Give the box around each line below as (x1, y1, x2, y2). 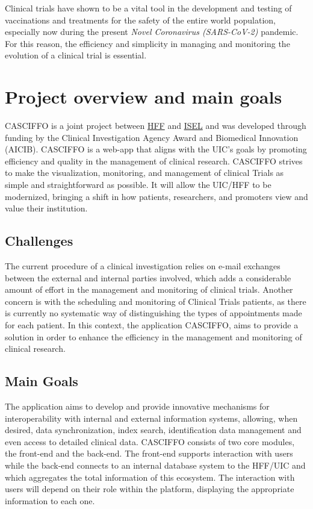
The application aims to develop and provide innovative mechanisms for (5, 400, 270, 412)
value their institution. (5, 202, 88, 214)
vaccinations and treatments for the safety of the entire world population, (5, 13, 276, 26)
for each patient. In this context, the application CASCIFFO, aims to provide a (5, 319, 299, 331)
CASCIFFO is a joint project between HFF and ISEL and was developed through (5, 119, 306, 132)
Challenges (5, 231, 73, 250)
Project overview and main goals (5, 84, 282, 109)
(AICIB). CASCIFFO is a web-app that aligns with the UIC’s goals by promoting (5, 143, 307, 155)
